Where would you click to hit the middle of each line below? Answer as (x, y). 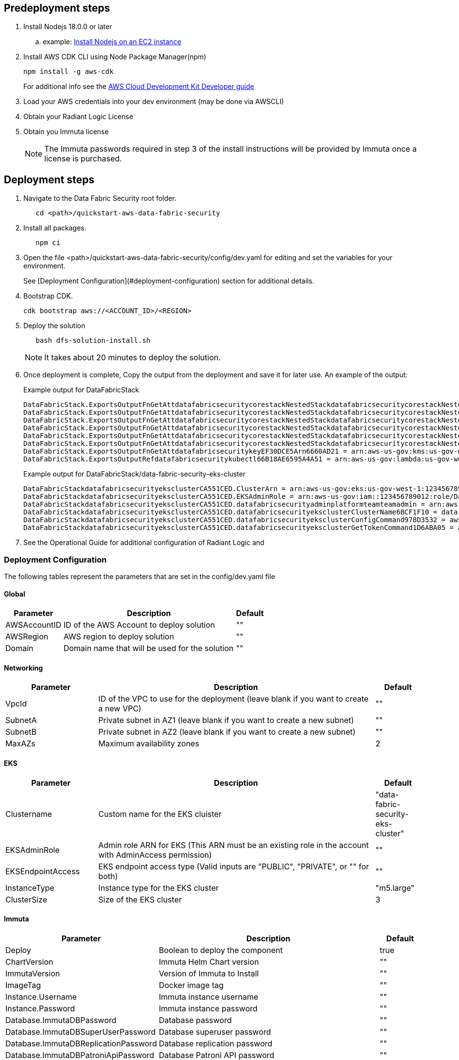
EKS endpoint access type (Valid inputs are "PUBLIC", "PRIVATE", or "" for (234, 866)
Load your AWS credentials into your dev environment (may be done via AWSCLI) (154, 102)
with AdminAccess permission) (155, 855)
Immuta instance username (209, 997)
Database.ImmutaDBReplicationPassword (81, 1043)
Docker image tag (191, 985)
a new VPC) (120, 709)
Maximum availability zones (149, 744)
